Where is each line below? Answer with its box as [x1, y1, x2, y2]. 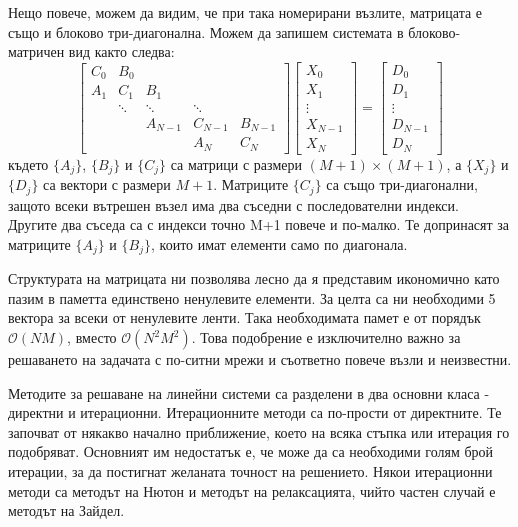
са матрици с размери [170, 153, 302, 174]
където [8, 153, 49, 174]
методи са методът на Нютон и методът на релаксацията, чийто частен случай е [8, 480, 496, 501]
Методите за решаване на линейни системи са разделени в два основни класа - [8, 382, 490, 403]
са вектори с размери [43, 174, 171, 195]
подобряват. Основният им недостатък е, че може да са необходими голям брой [8, 441, 494, 462]
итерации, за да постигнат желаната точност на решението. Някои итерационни [8, 461, 493, 482]
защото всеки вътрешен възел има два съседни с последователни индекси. [8, 194, 459, 215]
